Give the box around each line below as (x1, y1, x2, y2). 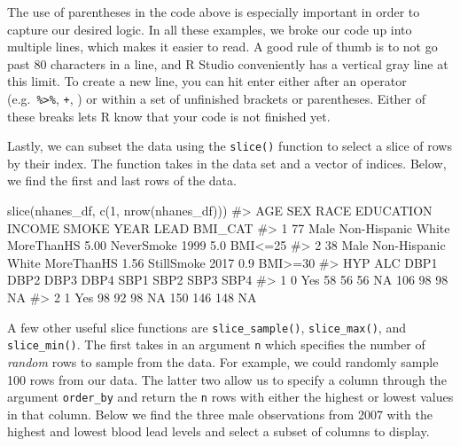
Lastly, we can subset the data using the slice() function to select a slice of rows (7, 137, 452, 155)
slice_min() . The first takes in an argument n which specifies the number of (7, 335, 425, 354)
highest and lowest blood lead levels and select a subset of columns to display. (7, 422, 430, 441)
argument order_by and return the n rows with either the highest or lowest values (7, 387, 454, 406)
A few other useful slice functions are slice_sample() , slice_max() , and (7, 317, 406, 336)
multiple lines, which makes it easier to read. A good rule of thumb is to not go (7, 37, 438, 56)
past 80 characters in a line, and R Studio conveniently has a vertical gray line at (7, 54, 448, 73)
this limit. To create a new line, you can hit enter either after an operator (7, 72, 407, 90)
